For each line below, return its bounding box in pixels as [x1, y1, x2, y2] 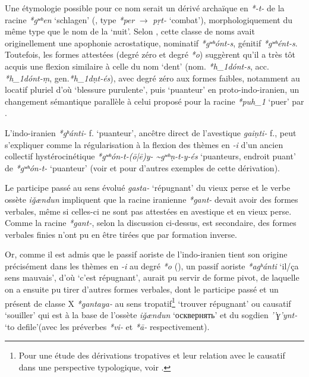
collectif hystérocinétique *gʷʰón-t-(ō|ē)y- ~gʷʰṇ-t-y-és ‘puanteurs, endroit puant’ [5, 150, 296, 162]
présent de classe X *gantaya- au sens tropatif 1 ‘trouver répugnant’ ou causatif [5, 295, 291, 309]
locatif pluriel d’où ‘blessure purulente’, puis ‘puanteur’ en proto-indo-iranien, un [5, 83, 299, 96]
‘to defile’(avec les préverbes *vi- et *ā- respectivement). [5, 320, 210, 332]
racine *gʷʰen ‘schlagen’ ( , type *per [5, 13, 135, 26]
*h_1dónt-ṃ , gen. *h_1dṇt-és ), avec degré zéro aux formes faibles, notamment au [5, 71, 300, 84]
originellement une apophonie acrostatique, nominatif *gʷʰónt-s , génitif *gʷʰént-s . [5, 36, 298, 49]
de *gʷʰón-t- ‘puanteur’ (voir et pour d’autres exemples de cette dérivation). [5, 161, 280, 174]
